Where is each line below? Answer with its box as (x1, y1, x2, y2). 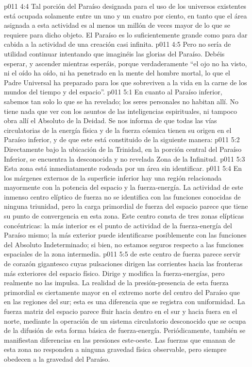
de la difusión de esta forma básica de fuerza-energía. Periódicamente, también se (4, 325, 246, 335)
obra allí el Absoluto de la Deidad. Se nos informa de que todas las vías (4, 115, 217, 126)
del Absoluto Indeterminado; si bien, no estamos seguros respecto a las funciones (4, 239, 244, 249)
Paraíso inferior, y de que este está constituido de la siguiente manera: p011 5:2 (4, 134, 240, 145)
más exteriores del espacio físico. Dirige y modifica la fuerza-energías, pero (4, 268, 225, 278)
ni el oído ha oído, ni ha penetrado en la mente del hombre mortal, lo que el (4, 68, 231, 78)
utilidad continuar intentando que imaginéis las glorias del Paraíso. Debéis (4, 48, 225, 58)
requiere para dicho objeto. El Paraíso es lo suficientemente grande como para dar (4, 29, 248, 39)
